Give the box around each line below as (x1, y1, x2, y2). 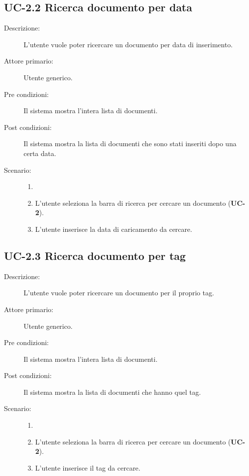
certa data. (24, 148, 56, 158)
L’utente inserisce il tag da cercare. (35, 462, 140, 473)
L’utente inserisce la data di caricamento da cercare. (35, 223, 193, 234)
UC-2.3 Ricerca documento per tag (4, 248, 186, 263)
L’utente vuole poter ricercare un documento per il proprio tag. (24, 287, 214, 298)
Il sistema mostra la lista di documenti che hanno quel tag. (24, 386, 201, 397)
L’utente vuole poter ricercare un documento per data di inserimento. (24, 39, 233, 49)
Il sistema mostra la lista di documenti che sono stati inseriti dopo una (24, 138, 237, 149)
